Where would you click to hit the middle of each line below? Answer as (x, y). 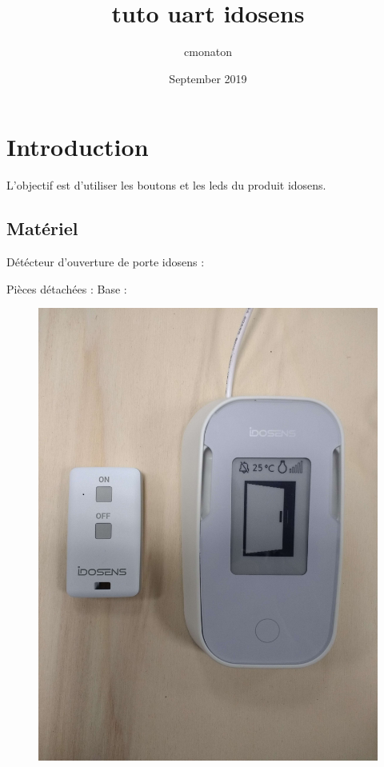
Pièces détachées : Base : (67, 288)
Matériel (42, 228)
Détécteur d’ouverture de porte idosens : (106, 262)
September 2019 (208, 78)
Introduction (78, 147)
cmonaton (208, 52)
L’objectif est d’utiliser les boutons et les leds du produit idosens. (166, 185)
